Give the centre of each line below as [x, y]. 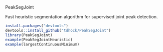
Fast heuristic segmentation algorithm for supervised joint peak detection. [81, 17]
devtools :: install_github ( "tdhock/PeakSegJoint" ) [58, 30]
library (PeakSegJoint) [29, 35]
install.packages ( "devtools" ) [37, 26]
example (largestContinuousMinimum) [42, 44]
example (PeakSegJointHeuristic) [39, 40]
